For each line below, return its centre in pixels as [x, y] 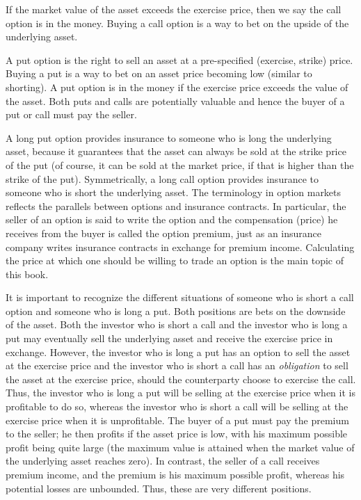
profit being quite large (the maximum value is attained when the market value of [180, 447]
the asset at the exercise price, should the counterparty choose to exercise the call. [181, 379]
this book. [27, 274]
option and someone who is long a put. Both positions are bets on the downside [176, 311]
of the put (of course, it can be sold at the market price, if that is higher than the [180, 164]
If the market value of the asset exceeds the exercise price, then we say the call [174, 9]
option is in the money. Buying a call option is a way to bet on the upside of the [177, 23]
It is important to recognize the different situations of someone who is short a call [180, 297]
